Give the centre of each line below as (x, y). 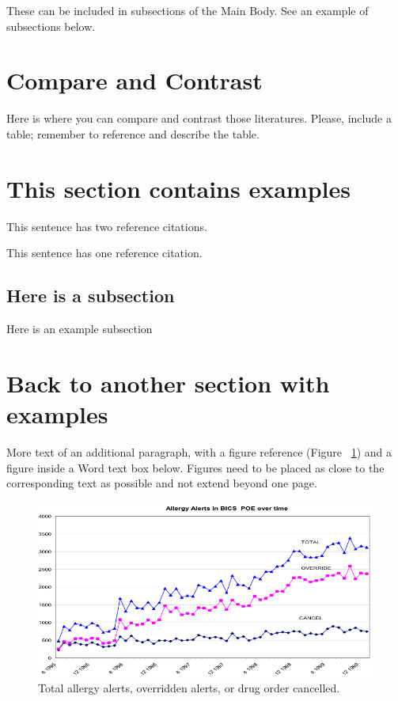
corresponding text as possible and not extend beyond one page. (162, 483)
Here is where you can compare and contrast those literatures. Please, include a (199, 118)
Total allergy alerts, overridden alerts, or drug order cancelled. (189, 688)
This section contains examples (178, 188)
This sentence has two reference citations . (107, 226)
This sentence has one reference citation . (104, 253)
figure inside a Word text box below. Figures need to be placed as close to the (195, 467)
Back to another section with (168, 383)
